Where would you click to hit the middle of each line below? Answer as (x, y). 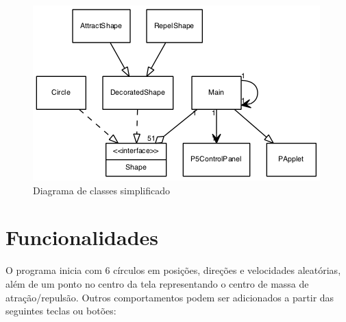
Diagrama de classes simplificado (102, 190)
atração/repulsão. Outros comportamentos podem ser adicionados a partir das (170, 297)
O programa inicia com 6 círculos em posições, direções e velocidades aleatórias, (173, 270)
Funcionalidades (82, 237)
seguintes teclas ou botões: (61, 311)
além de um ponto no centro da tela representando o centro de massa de (157, 283)
